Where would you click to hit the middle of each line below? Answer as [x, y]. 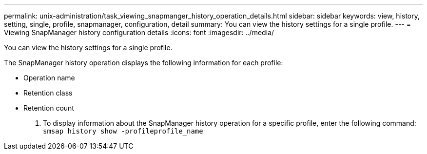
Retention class [48, 93]
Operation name [49, 78]
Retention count [49, 108]
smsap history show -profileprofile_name [123, 131]
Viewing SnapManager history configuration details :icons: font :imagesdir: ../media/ [139, 32]
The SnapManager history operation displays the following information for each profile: [144, 63]
